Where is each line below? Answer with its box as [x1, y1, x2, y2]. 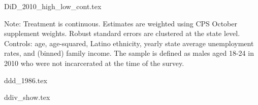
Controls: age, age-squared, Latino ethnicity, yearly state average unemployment [4, 38, 254, 48]
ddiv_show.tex [4, 92, 50, 102]
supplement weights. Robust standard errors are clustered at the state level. [4, 28, 240, 39]
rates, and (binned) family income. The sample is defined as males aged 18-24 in [4, 48, 254, 58]
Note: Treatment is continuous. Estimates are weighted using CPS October [4, 18, 237, 28]
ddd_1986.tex [4, 75, 47, 85]
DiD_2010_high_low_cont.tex [4, 1, 102, 11]
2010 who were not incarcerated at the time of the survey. [4, 57, 184, 68]
